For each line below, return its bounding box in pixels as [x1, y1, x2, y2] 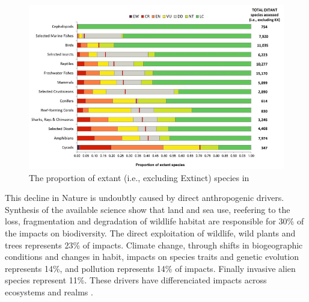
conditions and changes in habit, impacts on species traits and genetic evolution [5, 250, 299, 263]
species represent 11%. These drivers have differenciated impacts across [5, 274, 267, 286]
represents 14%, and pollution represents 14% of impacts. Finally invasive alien [5, 262, 296, 274]
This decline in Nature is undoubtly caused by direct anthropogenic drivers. [5, 191, 284, 204]
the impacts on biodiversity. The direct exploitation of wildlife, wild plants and [5, 226, 296, 239]
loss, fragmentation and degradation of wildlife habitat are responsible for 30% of [5, 215, 304, 227]
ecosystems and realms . [5, 285, 93, 298]
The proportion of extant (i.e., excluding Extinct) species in [29, 171, 249, 183]
